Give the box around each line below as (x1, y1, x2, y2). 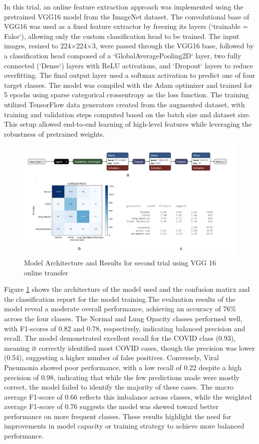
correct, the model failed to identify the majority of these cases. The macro (4, 382, 234, 392)
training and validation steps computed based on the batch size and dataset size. (4, 109, 251, 119)
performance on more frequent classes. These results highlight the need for (4, 411, 232, 421)
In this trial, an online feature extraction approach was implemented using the (4, 1, 244, 11)
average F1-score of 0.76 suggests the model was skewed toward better (4, 401, 219, 412)
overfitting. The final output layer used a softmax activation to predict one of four (4, 70, 256, 80)
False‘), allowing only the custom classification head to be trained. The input (4, 30, 240, 41)
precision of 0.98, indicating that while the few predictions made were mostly (4, 372, 240, 382)
